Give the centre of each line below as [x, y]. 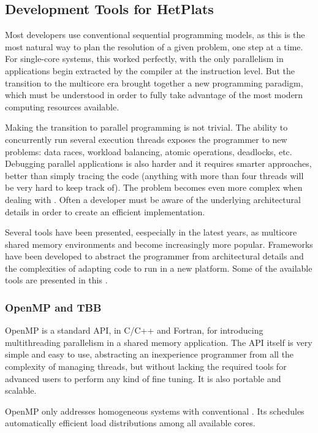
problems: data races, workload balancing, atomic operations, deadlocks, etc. [149, 151]
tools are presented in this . [56, 280]
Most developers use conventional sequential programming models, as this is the [155, 35]
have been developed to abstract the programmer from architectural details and [154, 256]
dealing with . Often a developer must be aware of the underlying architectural [153, 199]
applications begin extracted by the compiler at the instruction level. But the [150, 70]
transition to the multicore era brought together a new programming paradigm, [154, 82]
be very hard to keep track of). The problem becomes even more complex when [154, 187]
